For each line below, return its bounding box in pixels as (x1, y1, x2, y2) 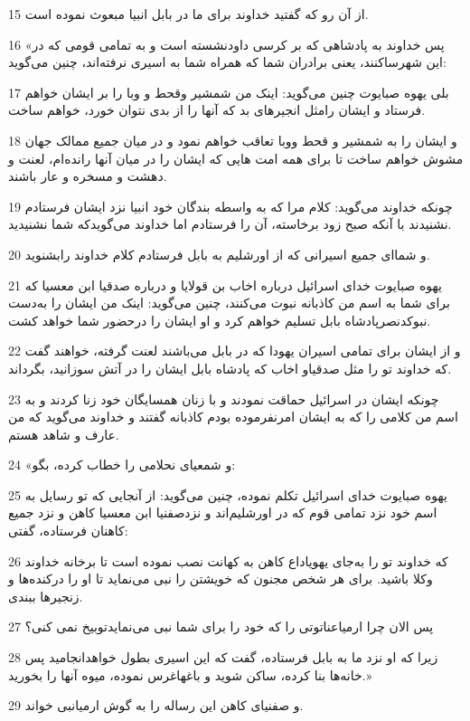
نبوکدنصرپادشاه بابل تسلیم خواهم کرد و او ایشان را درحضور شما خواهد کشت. (8, 310, 431, 329)
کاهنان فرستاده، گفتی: (8, 521, 128, 540)
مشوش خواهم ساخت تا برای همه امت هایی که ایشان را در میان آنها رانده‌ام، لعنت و (8, 148, 464, 167)
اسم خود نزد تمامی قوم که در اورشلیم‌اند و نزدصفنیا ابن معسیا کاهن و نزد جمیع (8, 503, 437, 522)
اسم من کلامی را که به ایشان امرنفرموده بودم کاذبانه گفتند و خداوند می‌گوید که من (8, 407, 458, 426)
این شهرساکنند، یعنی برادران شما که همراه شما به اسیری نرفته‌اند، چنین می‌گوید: (8, 52, 446, 71)
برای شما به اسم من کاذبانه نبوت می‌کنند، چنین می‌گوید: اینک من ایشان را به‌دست (8, 293, 450, 312)
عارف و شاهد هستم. (8, 424, 119, 443)
